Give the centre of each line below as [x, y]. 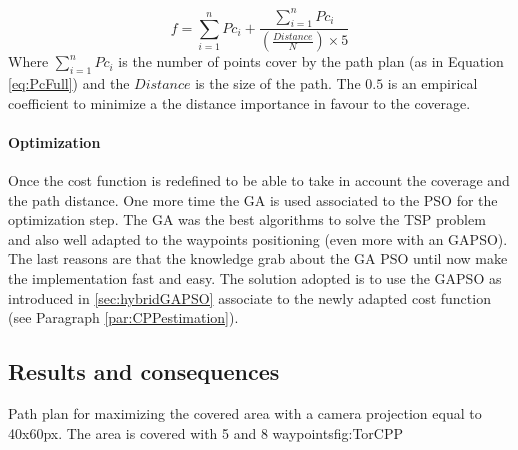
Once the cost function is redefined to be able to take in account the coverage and [259, 179]
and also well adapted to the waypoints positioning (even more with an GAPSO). [258, 238]
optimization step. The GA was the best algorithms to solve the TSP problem [247, 219]
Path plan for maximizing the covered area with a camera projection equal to [245, 412]
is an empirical [432, 82]
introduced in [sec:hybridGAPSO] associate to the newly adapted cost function [249, 297]
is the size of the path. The [278, 82]
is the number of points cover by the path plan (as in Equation [311, 61]
